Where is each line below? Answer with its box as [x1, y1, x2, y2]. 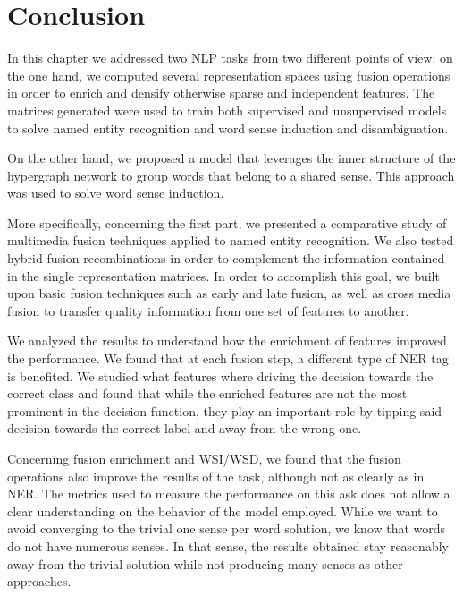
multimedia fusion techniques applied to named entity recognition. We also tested [7, 231, 454, 250]
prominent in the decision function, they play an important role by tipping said [7, 401, 442, 420]
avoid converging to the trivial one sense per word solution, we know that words [7, 519, 446, 538]
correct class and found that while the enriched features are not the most [7, 384, 408, 403]
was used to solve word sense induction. [7, 183, 224, 202]
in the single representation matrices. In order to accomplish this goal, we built [7, 266, 440, 285]
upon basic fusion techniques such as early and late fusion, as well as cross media [7, 284, 451, 302]
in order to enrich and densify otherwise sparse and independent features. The [7, 83, 435, 102]
